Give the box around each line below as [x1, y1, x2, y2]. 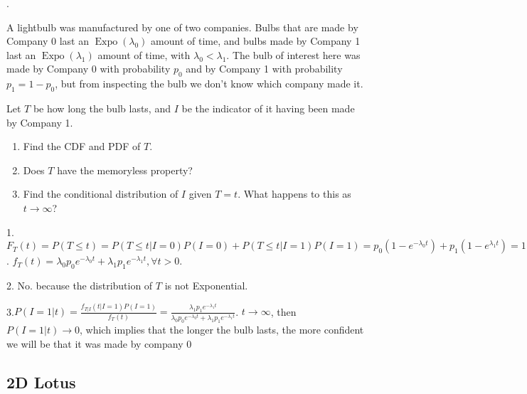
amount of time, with [97, 47, 191, 62]
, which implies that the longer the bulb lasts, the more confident [80, 322, 364, 337]
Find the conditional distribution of [23, 186, 179, 201]
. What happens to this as [238, 186, 351, 201]
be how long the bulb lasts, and [33, 100, 171, 115]
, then [270, 304, 297, 319]
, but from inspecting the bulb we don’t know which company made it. [55, 76, 363, 91]
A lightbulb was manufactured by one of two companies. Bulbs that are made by [6, 19, 358, 34]
